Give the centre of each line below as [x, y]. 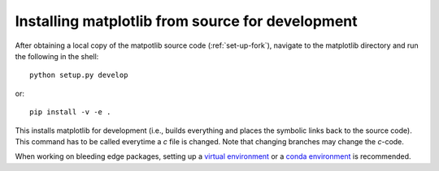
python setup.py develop [79, 75]
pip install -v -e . [70, 112]
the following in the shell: [57, 56]
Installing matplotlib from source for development [186, 21]
